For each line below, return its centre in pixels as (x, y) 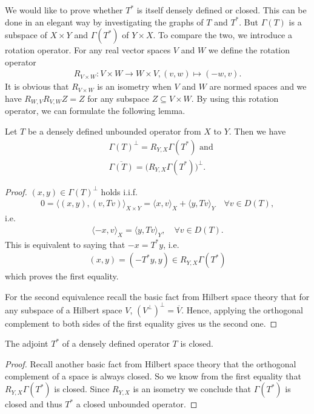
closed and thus (34, 404)
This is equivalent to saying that (65, 244)
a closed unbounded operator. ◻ (137, 404)
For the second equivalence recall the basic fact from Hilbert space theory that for (157, 296)
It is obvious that (37, 86)
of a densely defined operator (116, 343)
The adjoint (27, 343)
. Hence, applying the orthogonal (242, 309)
